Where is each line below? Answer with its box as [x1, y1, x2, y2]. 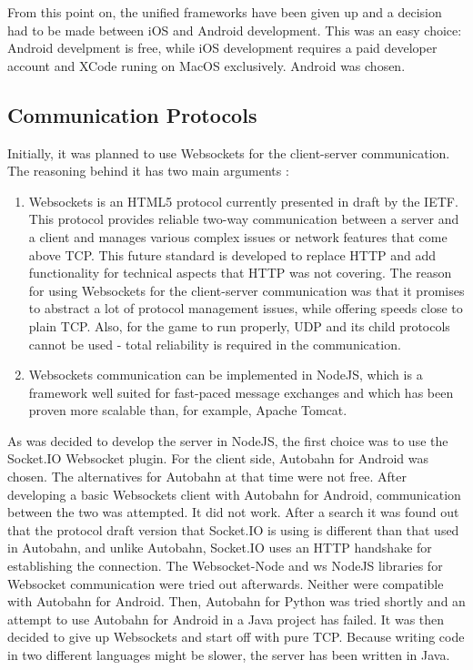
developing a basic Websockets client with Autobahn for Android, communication [7, 484, 461, 503]
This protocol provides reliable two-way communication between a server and [28, 209, 459, 228]
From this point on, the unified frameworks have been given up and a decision [7, 3, 442, 21]
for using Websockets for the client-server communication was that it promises [28, 280, 465, 299]
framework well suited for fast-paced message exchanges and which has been [28, 382, 454, 401]
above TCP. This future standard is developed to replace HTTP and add [28, 245, 436, 264]
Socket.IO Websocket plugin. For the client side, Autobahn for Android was [7, 449, 428, 468]
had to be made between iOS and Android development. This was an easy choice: [7, 20, 462, 39]
